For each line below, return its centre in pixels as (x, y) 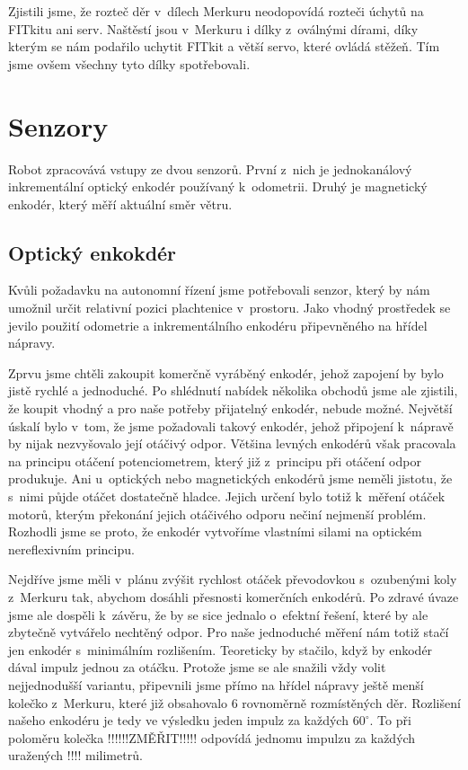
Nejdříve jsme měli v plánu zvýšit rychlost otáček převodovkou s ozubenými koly (233, 579)
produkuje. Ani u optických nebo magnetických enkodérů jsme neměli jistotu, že (230, 478)
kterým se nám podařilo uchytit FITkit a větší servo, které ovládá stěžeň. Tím (224, 46)
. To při (390, 720)
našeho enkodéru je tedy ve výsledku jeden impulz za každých (178, 720)
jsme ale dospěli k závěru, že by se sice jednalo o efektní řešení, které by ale (218, 614)
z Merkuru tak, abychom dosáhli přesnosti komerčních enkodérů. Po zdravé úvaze (234, 596)
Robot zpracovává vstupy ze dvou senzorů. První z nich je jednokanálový (210, 168)
